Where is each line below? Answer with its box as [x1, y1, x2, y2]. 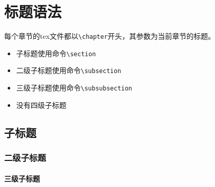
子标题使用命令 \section [16, 48, 96, 58]
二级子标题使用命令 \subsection [16, 65, 121, 76]
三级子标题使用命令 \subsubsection [16, 82, 133, 93]
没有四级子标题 [16, 99, 67, 110]
